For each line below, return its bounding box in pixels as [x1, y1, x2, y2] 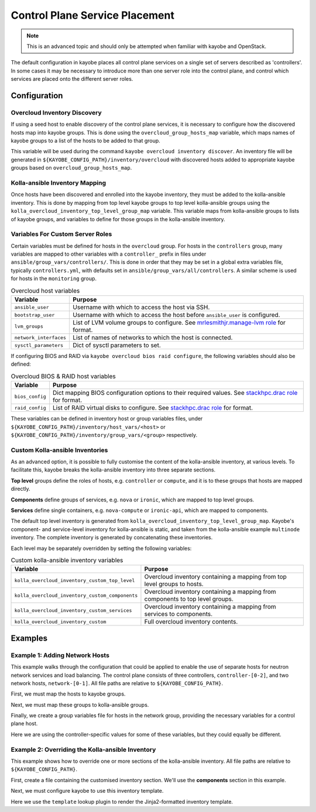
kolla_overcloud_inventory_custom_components [14, 592, 138, 598]
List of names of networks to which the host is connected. [73, 333, 233, 342]
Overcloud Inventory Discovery [11, 108, 102, 116]
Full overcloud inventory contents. [144, 618, 238, 626]
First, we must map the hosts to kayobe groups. [11, 690, 126, 697]
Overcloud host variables [11, 287, 80, 295]
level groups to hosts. [144, 580, 204, 588]
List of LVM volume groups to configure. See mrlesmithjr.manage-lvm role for [73, 319, 286, 326]
